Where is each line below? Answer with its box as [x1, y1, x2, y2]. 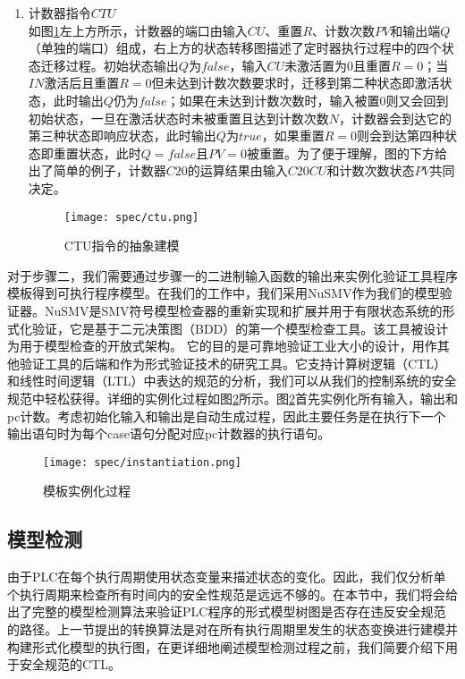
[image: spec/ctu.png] [63, 210, 199, 224]
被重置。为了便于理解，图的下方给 [246, 143, 447, 162]
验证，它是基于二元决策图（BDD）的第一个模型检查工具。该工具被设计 [31, 318, 449, 337]
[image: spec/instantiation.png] [43, 455, 241, 469]
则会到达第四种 [357, 126, 445, 145]
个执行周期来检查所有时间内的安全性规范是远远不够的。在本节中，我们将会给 [7, 584, 458, 603]
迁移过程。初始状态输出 [40, 55, 179, 74]
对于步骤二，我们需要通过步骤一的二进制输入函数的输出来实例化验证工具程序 [7, 266, 458, 284]
